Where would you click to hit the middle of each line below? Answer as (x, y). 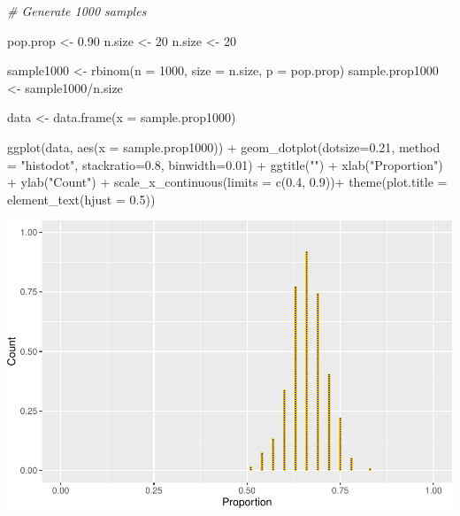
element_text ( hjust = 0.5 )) (81, 199)
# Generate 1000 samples (77, 11)
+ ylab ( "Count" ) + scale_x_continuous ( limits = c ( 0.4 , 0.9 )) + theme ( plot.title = (227, 182)
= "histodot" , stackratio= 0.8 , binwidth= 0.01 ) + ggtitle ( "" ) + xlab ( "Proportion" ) (225, 164)
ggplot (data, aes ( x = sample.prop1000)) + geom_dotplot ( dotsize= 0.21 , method (224, 146)
